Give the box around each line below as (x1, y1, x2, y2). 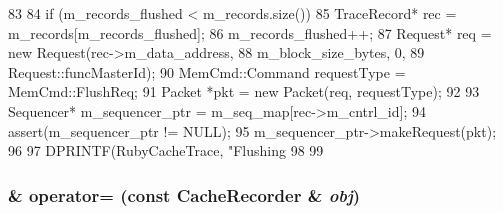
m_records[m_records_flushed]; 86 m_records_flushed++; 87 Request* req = (8, 22, 492, 43)
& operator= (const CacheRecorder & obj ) (8, 182, 361, 207)
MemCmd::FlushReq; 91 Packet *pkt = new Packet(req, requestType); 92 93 (8, 81, 480, 102)
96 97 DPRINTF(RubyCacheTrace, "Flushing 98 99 (8, 140, 324, 161)
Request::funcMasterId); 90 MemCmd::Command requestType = (8, 61, 406, 82)
